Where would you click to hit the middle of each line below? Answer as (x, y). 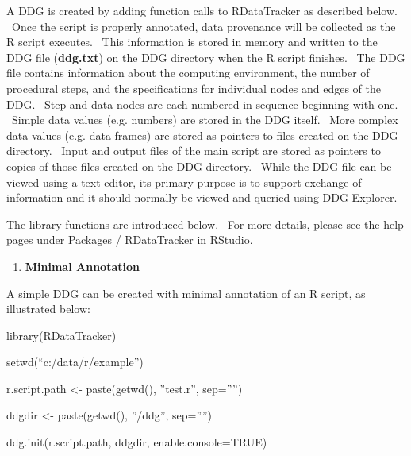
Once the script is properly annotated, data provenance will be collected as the (204, 26)
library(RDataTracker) (61, 335)
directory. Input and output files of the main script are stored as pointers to (194, 151)
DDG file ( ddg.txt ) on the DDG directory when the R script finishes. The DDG (206, 57)
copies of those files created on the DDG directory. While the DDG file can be (199, 166)
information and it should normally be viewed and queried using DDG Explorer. (202, 197)
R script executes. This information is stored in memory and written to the (192, 42)
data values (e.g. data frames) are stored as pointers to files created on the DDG (202, 135)
